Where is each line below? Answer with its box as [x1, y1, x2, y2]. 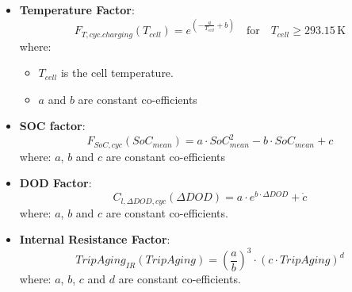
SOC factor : [19, 117, 86, 134]
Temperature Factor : [19, 2, 135, 17]
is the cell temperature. [60, 64, 174, 81]
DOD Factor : [19, 175, 92, 191]
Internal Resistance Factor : [19, 231, 170, 248]
